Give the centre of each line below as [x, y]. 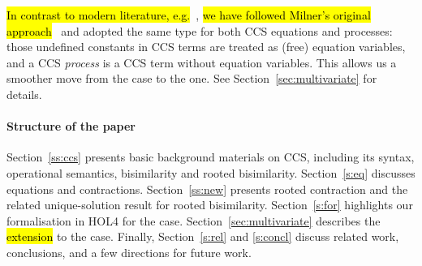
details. [24, 94]
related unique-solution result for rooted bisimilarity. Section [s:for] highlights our [210, 205]
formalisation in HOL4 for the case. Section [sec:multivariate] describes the [194, 220]
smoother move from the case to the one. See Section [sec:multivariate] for [192, 78]
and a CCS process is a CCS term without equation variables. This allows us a [202, 62]
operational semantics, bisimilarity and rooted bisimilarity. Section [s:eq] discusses [211, 172]
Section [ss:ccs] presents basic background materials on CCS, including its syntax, [211, 157]
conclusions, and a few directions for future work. [129, 252]
